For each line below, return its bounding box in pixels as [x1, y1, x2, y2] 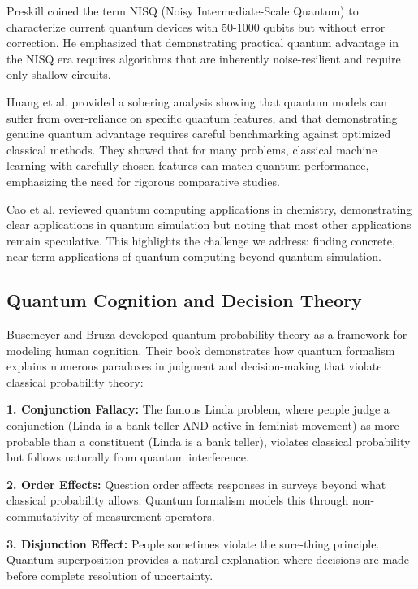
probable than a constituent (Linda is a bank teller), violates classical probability [6, 432, 411, 449]
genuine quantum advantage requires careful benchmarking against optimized [6, 125, 391, 142]
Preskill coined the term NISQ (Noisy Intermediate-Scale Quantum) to [6, 2, 359, 19]
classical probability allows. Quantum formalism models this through [6, 492, 349, 509]
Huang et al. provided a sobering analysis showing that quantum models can [6, 93, 388, 110]
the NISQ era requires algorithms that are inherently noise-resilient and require [6, 50, 401, 67]
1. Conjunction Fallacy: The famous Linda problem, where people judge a [6, 401, 390, 418]
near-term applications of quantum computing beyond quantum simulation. [6, 248, 381, 265]
